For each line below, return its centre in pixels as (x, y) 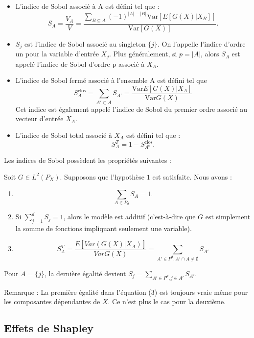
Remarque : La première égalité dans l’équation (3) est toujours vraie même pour (126, 292)
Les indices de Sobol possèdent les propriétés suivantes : (88, 160)
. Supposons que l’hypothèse (102, 176)
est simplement (228, 217)
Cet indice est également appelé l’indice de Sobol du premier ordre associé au (131, 109)
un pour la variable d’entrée (57, 54)
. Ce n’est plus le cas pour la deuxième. (167, 301)
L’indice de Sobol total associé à (64, 135)
